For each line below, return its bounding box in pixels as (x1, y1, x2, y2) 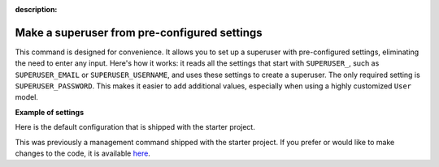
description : (15, 5, 58, 14)
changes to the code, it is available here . (15, 148, 150, 158)
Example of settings (15, 107, 85, 117)
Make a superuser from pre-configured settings (15, 25, 263, 40)
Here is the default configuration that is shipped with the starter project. (15, 122, 255, 132)
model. (15, 92, 38, 102)
